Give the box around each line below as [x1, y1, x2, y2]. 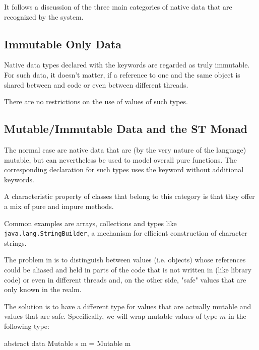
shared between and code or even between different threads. [4, 79, 188, 90]
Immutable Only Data [4, 36, 121, 51]
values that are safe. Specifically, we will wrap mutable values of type [4, 311, 218, 321]
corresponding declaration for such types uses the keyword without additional [4, 164, 244, 175]
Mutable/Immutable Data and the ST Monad [4, 121, 248, 136]
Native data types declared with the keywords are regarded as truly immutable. [4, 59, 250, 70]
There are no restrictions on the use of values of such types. [4, 96, 188, 107]
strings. [4, 237, 27, 248]
